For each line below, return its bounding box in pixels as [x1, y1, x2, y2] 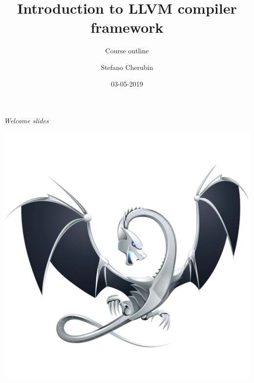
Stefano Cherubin [101, 62, 153, 72]
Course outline [105, 45, 149, 56]
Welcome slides [4, 115, 49, 126]
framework [90, 17, 164, 37]
